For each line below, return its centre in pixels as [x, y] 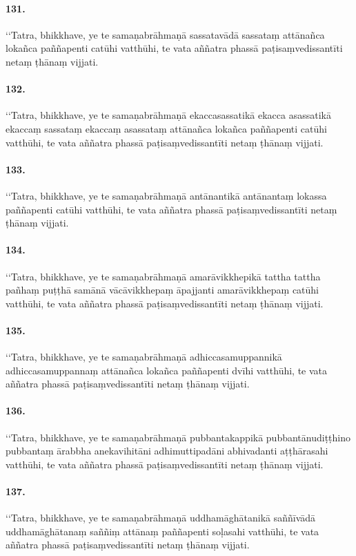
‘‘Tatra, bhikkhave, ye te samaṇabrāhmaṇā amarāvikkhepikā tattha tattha [163, 276]
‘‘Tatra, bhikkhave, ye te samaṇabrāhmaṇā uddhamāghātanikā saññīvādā [161, 518]
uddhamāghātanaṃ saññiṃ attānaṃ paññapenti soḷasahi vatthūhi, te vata [162, 531]
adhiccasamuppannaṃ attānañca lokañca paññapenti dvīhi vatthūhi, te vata [167, 370]
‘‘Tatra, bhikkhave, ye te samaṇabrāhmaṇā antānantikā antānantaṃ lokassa [166, 195]
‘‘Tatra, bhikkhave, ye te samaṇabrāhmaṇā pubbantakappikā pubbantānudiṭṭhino [178, 437]
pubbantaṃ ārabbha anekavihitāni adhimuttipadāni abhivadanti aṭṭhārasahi [167, 451]
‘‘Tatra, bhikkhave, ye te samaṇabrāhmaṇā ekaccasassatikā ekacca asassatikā [168, 115]
